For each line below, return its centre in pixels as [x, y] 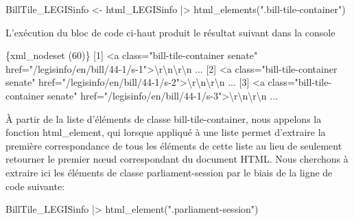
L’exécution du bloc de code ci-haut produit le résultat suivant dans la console [170, 32]
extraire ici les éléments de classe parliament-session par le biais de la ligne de [169, 172]
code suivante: [35, 186]
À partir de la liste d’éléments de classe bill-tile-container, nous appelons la [164, 118]
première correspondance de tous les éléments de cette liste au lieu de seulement [174, 145]
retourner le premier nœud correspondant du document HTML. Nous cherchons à [177, 159]
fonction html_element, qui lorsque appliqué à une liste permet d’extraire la [166, 132]
